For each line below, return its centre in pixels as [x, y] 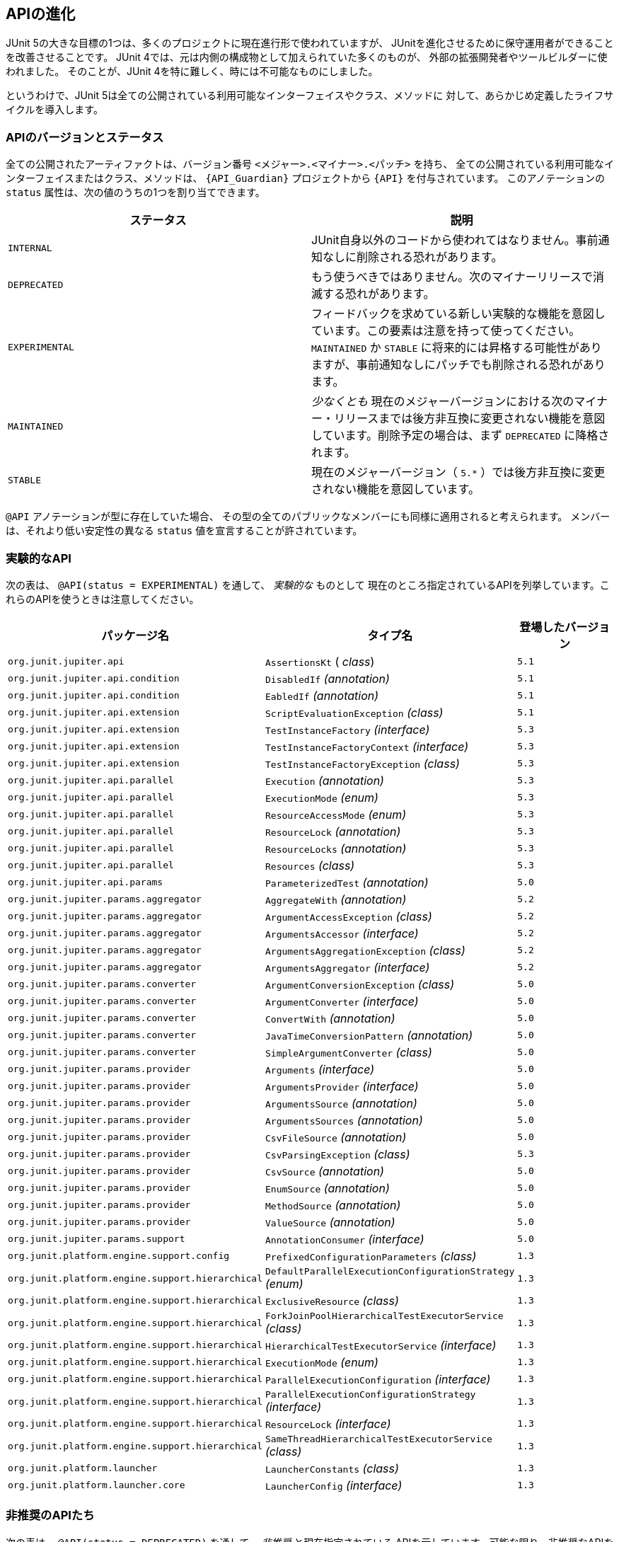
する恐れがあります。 [379, 294]
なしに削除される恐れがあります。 [413, 257]
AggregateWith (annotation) [336, 899]
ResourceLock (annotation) [333, 831]
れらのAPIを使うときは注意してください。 [103, 599]
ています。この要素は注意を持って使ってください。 [446, 331]
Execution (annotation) [325, 780]
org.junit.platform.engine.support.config [119, 1256]
